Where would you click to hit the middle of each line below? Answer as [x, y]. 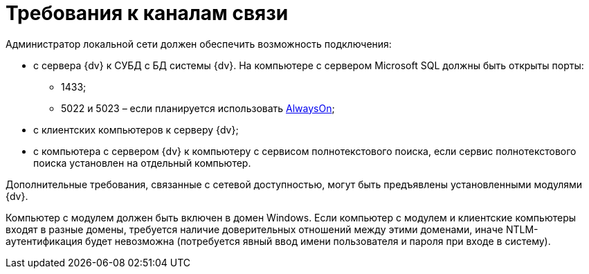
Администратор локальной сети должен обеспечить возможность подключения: [199, 44]
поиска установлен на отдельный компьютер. [142, 163]
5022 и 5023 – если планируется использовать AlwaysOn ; [198, 108]
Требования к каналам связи [147, 13]
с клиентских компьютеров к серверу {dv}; [136, 129]
